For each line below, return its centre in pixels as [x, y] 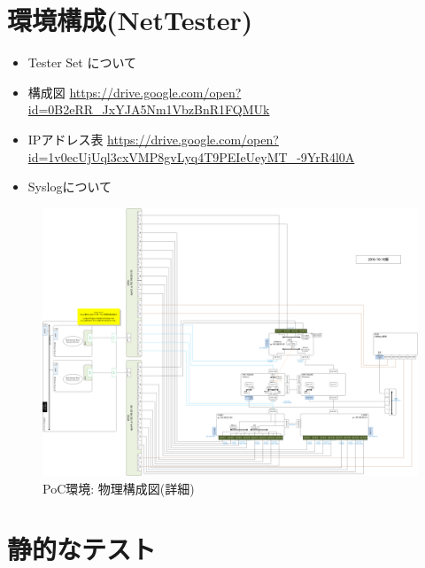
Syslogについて [70, 187]
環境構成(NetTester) [130, 20]
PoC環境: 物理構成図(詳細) [119, 488]
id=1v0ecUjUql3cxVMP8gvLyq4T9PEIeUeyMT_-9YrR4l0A [191, 156]
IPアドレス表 [66, 139]
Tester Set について [82, 62]
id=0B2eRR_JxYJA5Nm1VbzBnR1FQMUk [149, 109]
